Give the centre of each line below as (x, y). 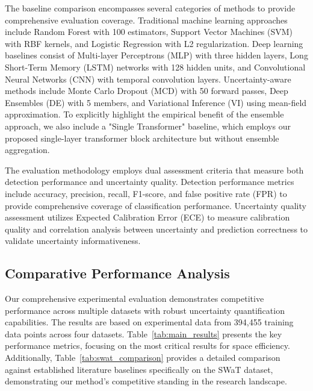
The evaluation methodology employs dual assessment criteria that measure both (154, 170)
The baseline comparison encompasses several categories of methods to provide (150, 8)
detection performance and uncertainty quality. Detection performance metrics (150, 182)
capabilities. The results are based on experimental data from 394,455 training (149, 322)
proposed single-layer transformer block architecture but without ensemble (142, 138)
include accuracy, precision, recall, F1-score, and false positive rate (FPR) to (146, 193)
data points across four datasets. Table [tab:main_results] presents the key (144, 333)
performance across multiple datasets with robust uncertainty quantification (145, 310)
